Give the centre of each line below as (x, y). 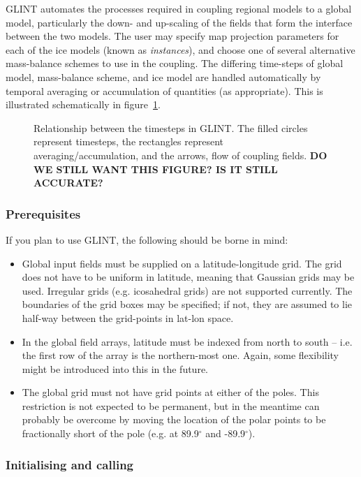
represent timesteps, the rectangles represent (128, 141)
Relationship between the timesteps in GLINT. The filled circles (171, 127)
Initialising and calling (70, 464)
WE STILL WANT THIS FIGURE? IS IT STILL (156, 169)
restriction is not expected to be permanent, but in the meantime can (171, 405)
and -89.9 (226, 433)
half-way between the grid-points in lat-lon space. (128, 317)
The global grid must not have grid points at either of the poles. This (170, 392)
